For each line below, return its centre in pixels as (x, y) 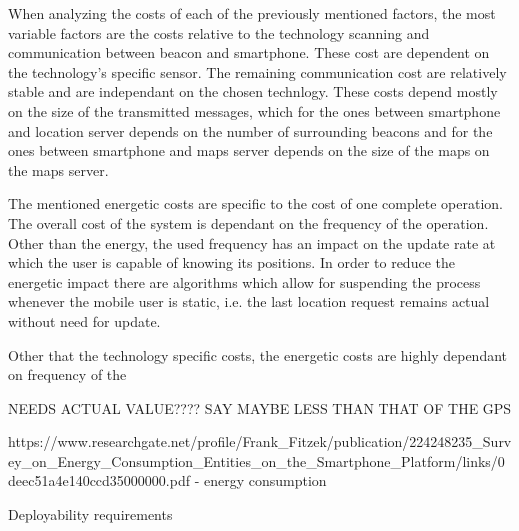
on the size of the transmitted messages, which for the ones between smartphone (254, 110)
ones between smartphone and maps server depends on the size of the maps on (249, 150)
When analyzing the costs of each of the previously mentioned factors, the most (252, 13)
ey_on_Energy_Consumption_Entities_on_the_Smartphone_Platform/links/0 (256, 460)
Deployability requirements (90, 514)
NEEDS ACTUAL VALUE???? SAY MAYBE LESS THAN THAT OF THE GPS (260, 407)
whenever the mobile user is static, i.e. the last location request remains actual (249, 301)
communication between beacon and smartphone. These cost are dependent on (249, 52)
